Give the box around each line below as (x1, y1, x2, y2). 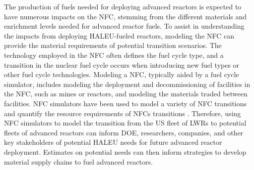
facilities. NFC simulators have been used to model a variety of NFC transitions (4, 98, 247, 108)
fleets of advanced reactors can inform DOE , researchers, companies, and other (4, 127, 244, 137)
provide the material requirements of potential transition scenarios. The (4, 40, 222, 50)
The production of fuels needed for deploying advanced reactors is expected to (4, 1, 242, 11)
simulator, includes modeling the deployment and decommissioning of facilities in (4, 79, 251, 89)
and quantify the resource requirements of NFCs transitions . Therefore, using (4, 108, 241, 118)
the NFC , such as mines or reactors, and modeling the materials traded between (4, 88, 248, 99)
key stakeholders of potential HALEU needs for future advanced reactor (4, 137, 222, 147)
